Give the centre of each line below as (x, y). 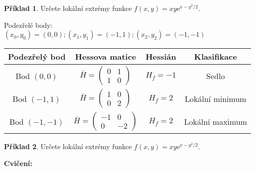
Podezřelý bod (37, 57)
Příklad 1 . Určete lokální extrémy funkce (68, 8)
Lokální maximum (216, 121)
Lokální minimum (216, 98)
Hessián (161, 57)
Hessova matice (106, 57)
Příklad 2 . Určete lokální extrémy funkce (68, 146)
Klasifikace (216, 57)
